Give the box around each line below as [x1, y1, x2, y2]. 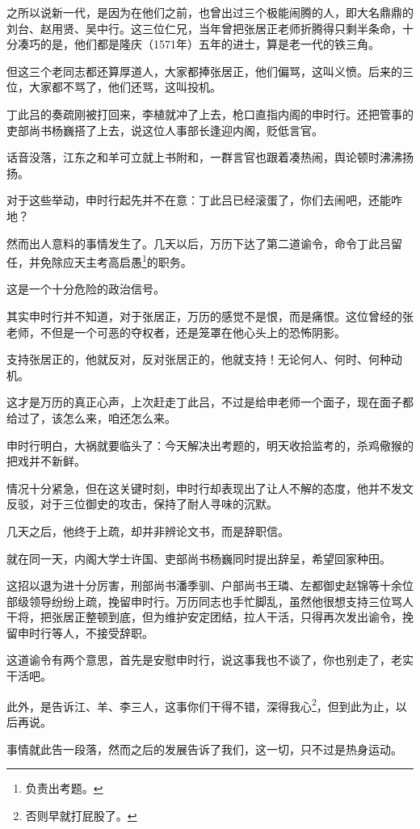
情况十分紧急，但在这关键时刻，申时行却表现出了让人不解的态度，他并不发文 [6, 479, 414, 496]
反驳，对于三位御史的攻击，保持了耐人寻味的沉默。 [6, 495, 278, 512]
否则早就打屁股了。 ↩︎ [25, 806, 137, 823]
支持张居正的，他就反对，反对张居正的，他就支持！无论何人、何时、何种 [6, 351, 391, 368]
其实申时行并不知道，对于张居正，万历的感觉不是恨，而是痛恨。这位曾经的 [6, 307, 402, 324]
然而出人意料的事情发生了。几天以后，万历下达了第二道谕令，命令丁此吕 [6, 234, 391, 251]
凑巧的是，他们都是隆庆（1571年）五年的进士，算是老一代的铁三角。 [17, 36, 380, 53]
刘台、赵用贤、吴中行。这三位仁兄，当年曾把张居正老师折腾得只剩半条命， [6, 19, 402, 36]
